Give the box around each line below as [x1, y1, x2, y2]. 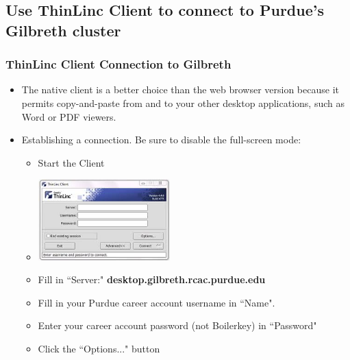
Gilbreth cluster [5, 19, 121, 40]
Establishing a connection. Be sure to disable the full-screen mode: [21, 132, 301, 147]
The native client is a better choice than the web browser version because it [21, 82, 339, 97]
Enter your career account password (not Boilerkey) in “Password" [38, 318, 317, 333]
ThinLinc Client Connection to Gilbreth [5, 56, 232, 73]
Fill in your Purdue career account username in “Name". [38, 295, 275, 309]
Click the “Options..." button [38, 341, 160, 355]
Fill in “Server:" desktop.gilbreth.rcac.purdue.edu [38, 272, 266, 287]
